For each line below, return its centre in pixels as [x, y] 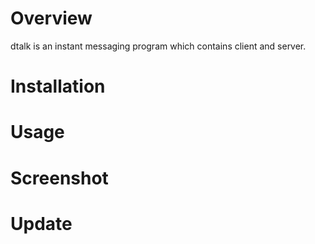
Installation [58, 86]
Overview [51, 18]
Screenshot [59, 178]
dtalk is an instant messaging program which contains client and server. [158, 46]
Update [41, 223]
